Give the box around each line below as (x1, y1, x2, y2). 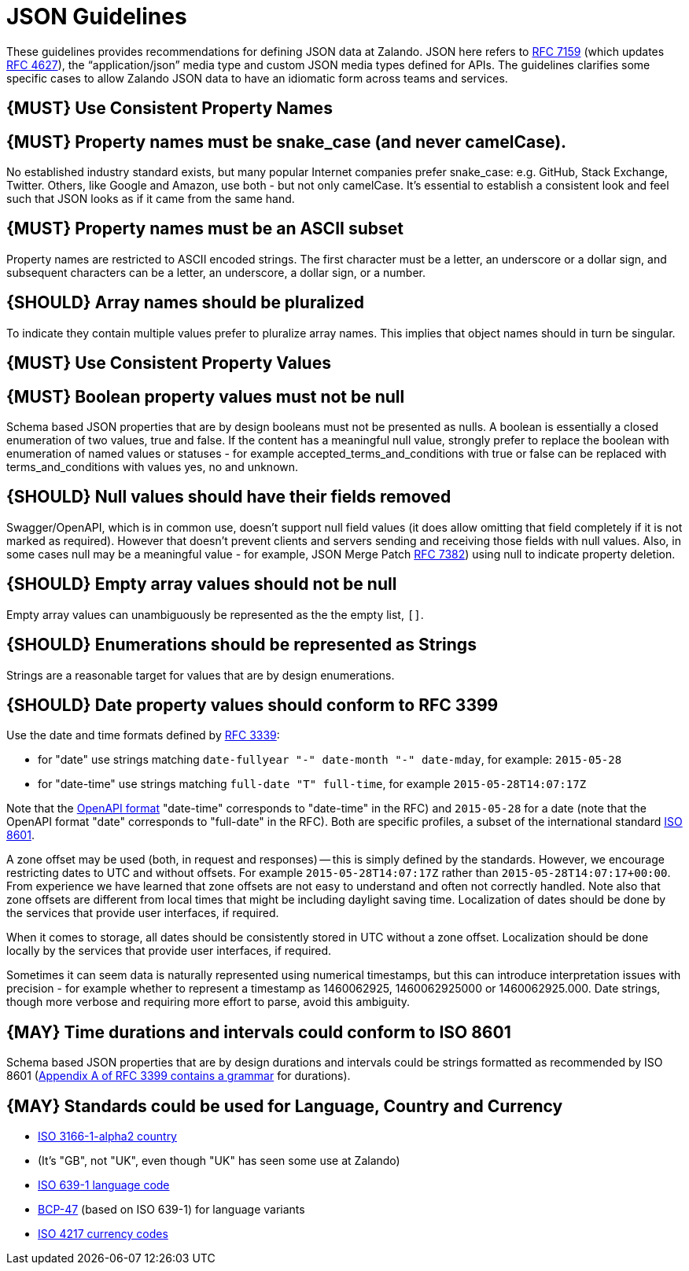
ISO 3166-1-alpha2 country (38, 1129, 177, 1144)
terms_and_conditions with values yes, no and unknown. (6, 459, 299, 473)
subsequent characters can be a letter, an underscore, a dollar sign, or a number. (6, 265, 426, 279)
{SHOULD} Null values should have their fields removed (6, 487, 451, 507)
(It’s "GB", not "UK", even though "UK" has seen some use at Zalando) (38, 1154, 400, 1168)
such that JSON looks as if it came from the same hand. (6, 192, 295, 206)
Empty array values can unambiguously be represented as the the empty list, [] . (6, 607, 424, 621)
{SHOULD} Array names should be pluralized (6, 293, 365, 313)
